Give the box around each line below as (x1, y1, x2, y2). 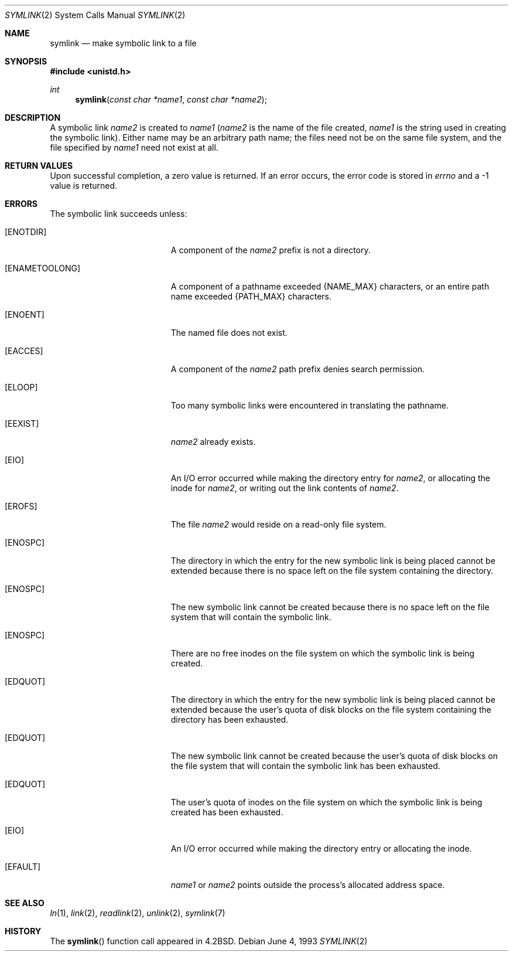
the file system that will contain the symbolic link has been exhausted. (170, 761, 440, 771)
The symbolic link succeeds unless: (50, 209, 187, 219)
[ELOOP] (5, 382, 38, 392)
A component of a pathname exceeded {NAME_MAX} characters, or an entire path (170, 281, 490, 291)
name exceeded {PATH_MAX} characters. (170, 291, 332, 301)
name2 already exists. (170, 437, 256, 447)
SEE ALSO (5, 898, 45, 908)
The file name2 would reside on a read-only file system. (170, 519, 387, 529)
